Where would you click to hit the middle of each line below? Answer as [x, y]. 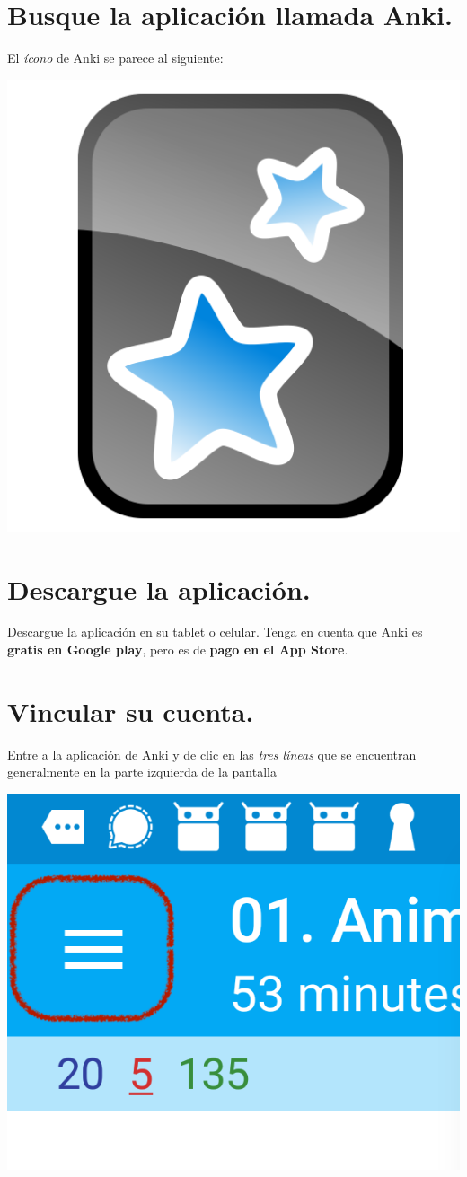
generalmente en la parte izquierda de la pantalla [142, 772]
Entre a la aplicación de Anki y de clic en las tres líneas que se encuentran [212, 754]
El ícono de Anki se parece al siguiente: [115, 58]
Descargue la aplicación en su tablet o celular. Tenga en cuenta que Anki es [215, 632]
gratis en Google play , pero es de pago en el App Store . [178, 650]
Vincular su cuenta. [131, 711]
